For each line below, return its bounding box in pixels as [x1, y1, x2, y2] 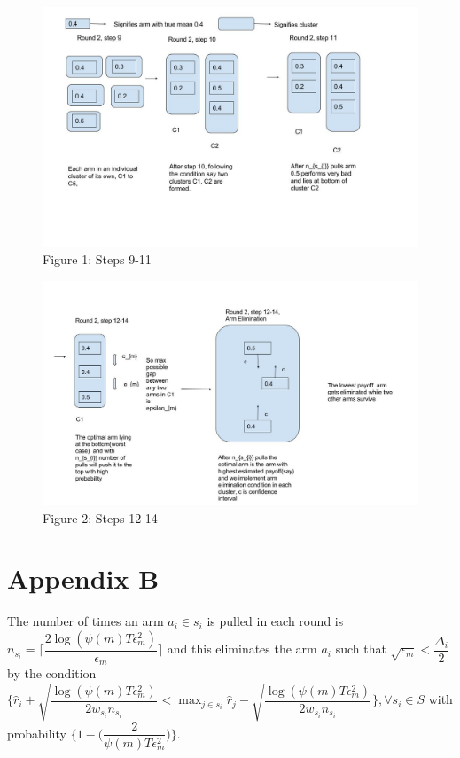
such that [335, 639, 386, 658]
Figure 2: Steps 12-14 [43, 508, 158, 527]
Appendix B [7, 560, 160, 597]
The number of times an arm [7, 612, 164, 630]
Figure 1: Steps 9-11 [43, 250, 152, 269]
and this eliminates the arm [167, 639, 317, 658]
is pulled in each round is [207, 612, 344, 630]
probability [7, 723, 66, 742]
